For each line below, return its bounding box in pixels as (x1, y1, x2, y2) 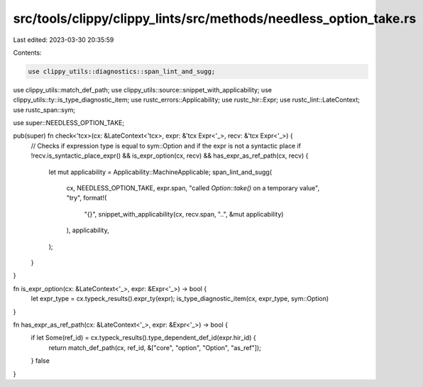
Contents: (13, 48, 42, 57)
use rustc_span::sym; (13, 105, 76, 114)
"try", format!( (66, 194, 107, 202)
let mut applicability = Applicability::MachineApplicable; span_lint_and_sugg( (48, 168, 273, 176)
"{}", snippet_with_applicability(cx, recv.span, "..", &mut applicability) (84, 209, 284, 218)
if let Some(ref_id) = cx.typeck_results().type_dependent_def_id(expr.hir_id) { (31, 334, 256, 342)
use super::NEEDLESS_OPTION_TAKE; (13, 119, 124, 127)
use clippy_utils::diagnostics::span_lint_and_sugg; (28, 67, 216, 75)
